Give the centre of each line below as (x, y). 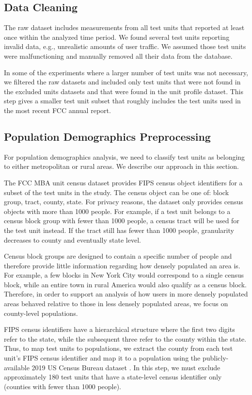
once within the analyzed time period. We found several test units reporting (117, 37)
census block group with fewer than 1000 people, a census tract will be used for (122, 221)
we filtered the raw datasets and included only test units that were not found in (122, 82)
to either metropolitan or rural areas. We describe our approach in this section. (121, 166)
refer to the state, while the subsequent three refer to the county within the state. (125, 338)
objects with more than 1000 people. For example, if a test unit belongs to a (117, 211)
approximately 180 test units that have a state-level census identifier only (113, 377)
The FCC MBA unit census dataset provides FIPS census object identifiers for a (123, 182)
